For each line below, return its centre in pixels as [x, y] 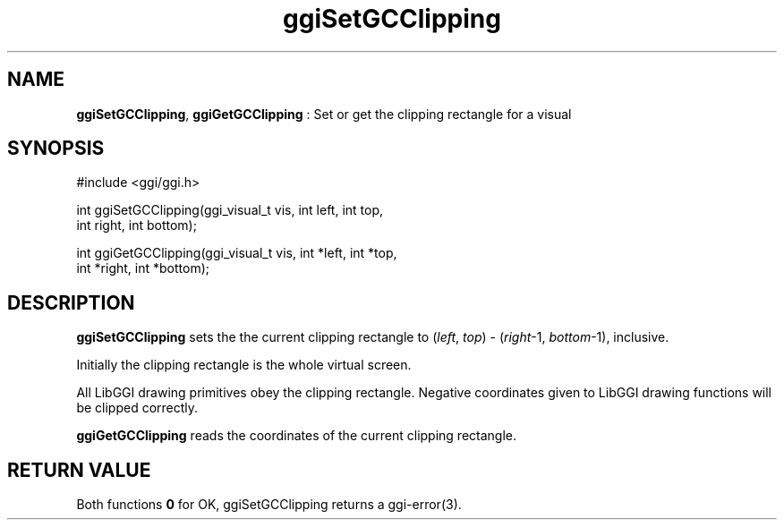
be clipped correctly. [137, 408]
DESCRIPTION [71, 302]
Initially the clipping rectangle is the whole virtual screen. [244, 365]
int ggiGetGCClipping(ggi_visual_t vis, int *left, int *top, [237, 253]
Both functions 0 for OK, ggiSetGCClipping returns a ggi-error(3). [269, 505]
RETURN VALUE [79, 470]
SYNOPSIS [56, 149]
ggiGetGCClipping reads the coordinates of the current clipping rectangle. [297, 436]
